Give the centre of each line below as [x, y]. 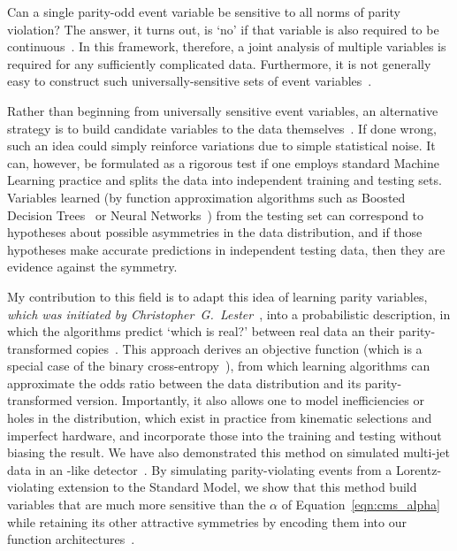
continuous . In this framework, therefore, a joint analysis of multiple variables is [227, 46]
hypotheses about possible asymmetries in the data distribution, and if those [215, 232]
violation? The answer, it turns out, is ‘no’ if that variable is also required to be [223, 29]
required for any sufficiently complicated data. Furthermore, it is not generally [219, 63]
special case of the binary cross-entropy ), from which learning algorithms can [219, 366]
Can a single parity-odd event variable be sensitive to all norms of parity [204, 11]
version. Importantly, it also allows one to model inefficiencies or [250, 400]
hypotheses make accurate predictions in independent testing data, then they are [226, 249]
